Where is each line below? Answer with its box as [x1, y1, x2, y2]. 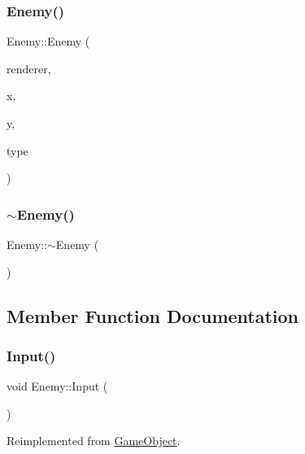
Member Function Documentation [7, 303, 299, 328]
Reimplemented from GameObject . [7, 432, 181, 449]
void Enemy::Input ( [7, 378, 108, 395]
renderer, [7, 59, 51, 76]
